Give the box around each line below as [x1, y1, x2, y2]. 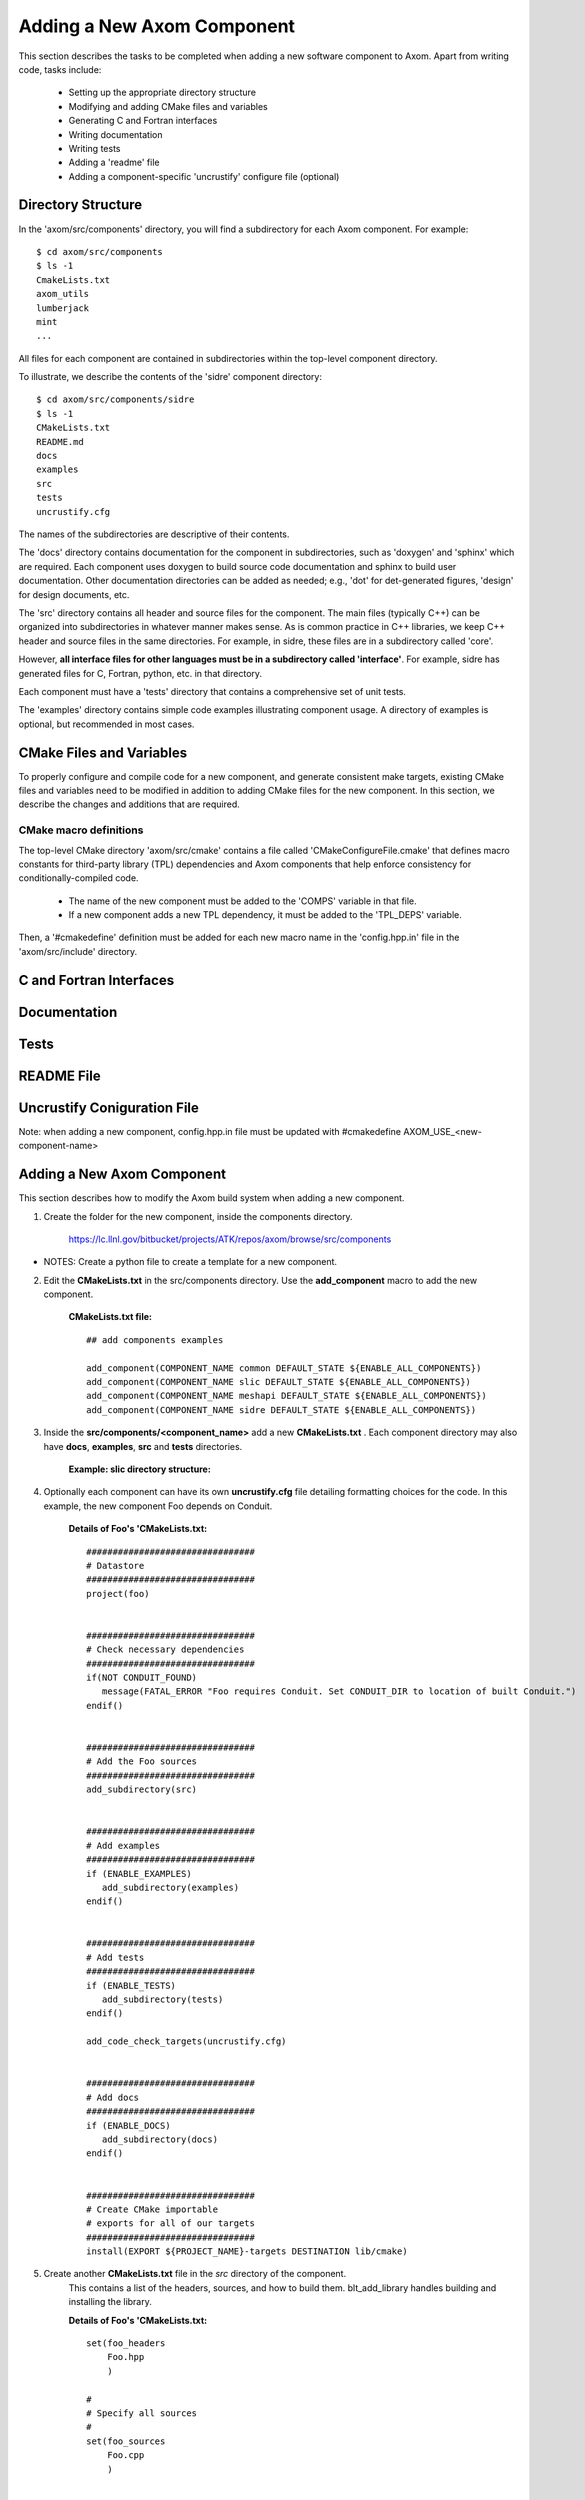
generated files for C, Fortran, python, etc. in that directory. [18, 667, 263, 679]
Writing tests [68, 142, 121, 154]
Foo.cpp [106, 2450, 145, 2461]
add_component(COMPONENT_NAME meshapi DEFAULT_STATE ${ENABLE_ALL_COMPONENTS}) [86, 1390, 487, 1402]
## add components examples [86, 1334, 224, 1345]
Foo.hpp [106, 2351, 145, 2363]
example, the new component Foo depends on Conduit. [43, 1500, 273, 1512]
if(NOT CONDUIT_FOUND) [86, 1672, 198, 1684]
